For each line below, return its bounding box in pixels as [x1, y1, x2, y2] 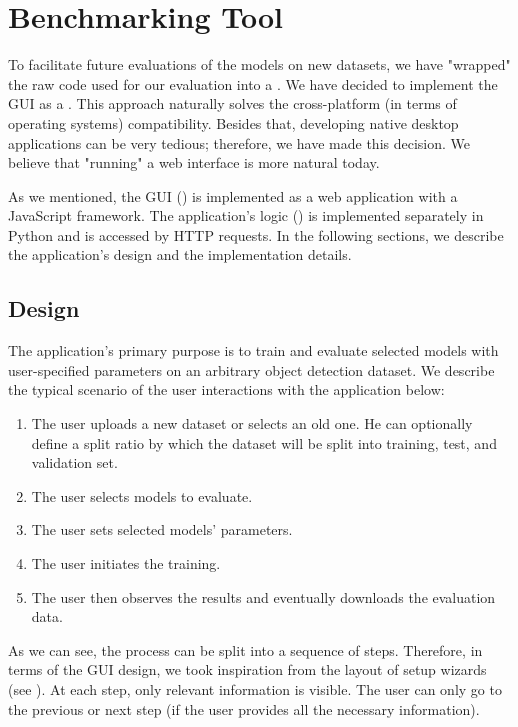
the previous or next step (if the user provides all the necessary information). [8, 698, 480, 719]
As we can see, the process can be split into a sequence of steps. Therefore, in [8, 639, 483, 660]
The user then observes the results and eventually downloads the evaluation [31, 586, 496, 607]
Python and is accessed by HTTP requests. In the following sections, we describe [8, 224, 504, 245]
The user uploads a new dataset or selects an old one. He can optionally [31, 413, 473, 434]
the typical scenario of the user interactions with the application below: [8, 379, 445, 400]
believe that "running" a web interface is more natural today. [8, 152, 380, 173]
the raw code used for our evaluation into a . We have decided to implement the [8, 73, 498, 94]
